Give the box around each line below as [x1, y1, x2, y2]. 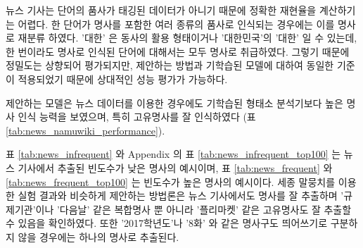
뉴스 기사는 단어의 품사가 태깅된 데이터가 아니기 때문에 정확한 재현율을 [6, 3, 317, 17]
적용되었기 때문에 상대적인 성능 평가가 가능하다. [18, 71, 228, 86]
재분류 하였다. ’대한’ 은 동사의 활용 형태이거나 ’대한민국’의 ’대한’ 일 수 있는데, [18, 30, 357, 45]
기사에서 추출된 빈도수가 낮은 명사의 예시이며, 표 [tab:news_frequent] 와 [18, 160, 333, 175]
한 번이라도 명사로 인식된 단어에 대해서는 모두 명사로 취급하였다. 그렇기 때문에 [6, 44, 350, 58]
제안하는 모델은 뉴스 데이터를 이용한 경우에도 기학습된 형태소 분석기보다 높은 [6, 95, 343, 110]
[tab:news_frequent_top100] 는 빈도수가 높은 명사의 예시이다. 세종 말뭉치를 [6, 174, 336, 189]
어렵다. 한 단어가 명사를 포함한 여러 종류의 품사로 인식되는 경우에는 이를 [18, 16, 335, 31]
